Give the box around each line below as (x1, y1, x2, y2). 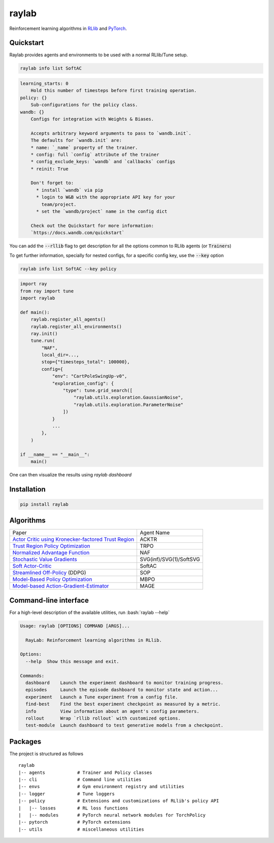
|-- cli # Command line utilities (18, 777, 142, 783)
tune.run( (30, 338, 55, 344)
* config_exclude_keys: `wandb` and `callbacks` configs (30, 159, 176, 165)
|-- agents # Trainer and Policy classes (18, 769, 152, 775)
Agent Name (140, 529, 170, 536)
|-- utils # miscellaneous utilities (18, 826, 145, 832)
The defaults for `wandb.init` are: (30, 138, 122, 143)
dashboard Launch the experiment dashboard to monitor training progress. (25, 680, 224, 686)
